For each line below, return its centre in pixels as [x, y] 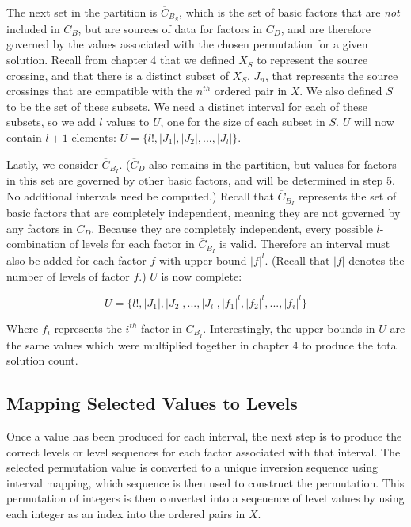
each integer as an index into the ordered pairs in [126, 513]
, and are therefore [326, 28]
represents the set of [348, 196]
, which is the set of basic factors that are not [289, 12]
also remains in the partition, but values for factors [273, 164]
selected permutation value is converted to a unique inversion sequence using [192, 467]
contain [24, 137]
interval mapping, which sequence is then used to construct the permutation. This [205, 482]
